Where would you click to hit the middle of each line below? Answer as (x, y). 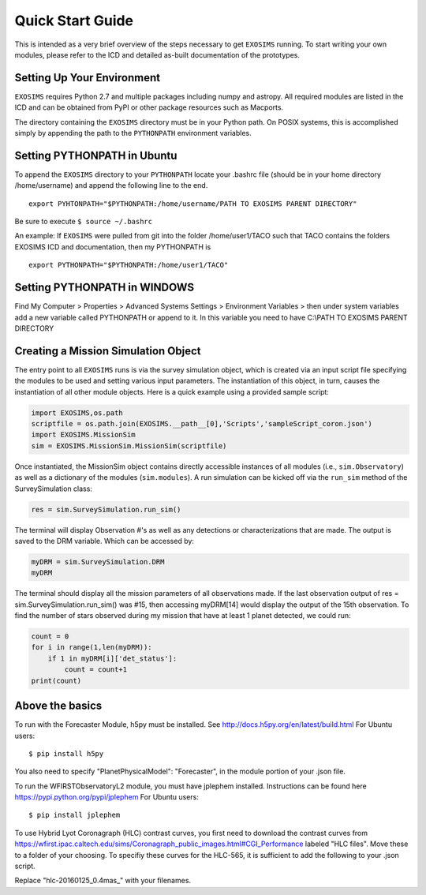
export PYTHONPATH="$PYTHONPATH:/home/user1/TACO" (129, 265)
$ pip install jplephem (75, 815)
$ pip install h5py (66, 753)
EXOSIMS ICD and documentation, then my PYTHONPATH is (113, 247)
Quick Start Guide (74, 21)
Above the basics (58, 706)
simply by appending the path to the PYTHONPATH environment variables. (133, 133)
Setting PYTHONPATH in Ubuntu (96, 155)
